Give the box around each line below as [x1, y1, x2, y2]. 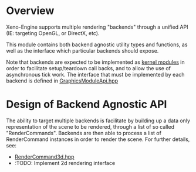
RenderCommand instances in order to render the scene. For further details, [6, 136, 190, 143]
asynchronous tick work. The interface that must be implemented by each [6, 71, 185, 78]
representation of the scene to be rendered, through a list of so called [6, 123, 175, 130]
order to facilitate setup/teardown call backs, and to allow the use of [6, 64, 171, 71]
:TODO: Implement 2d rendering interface [14, 159, 116, 166]
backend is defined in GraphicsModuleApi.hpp [6, 77, 119, 84]
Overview [6, 4, 55, 18]
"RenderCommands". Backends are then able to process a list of [6, 129, 161, 136]
